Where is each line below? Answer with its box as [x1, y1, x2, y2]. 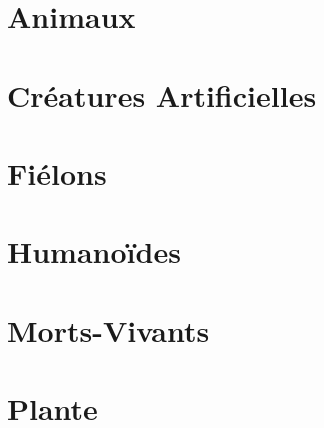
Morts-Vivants [7, 309, 210, 350]
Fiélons [7, 152, 107, 193]
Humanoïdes [7, 231, 181, 272]
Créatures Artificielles [7, 74, 317, 115]
